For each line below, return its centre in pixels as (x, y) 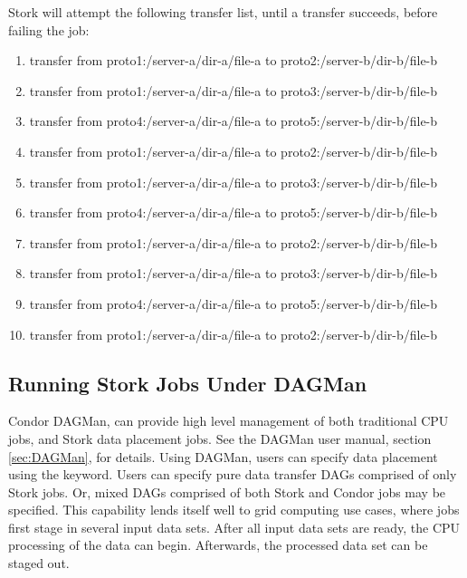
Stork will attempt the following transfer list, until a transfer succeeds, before (223, 12)
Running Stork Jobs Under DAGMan (188, 383)
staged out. (39, 563)
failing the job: (49, 29)
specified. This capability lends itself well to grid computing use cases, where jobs (234, 510)
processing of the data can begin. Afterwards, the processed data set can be (218, 545)
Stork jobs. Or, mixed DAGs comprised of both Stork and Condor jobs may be (227, 491)
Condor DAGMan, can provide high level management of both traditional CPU (229, 421)
